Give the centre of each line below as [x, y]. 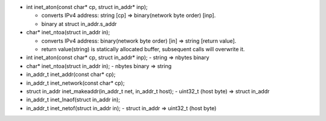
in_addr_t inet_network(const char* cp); [75, 83]
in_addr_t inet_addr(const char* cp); [71, 75]
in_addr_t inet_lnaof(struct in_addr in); [73, 100]
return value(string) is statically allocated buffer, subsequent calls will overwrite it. [143, 49]
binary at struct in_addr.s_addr [79, 23]
